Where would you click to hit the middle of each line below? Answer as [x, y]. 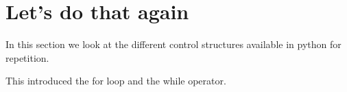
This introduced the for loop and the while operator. [116, 81]
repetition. [27, 57]
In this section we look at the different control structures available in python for [173, 44]
